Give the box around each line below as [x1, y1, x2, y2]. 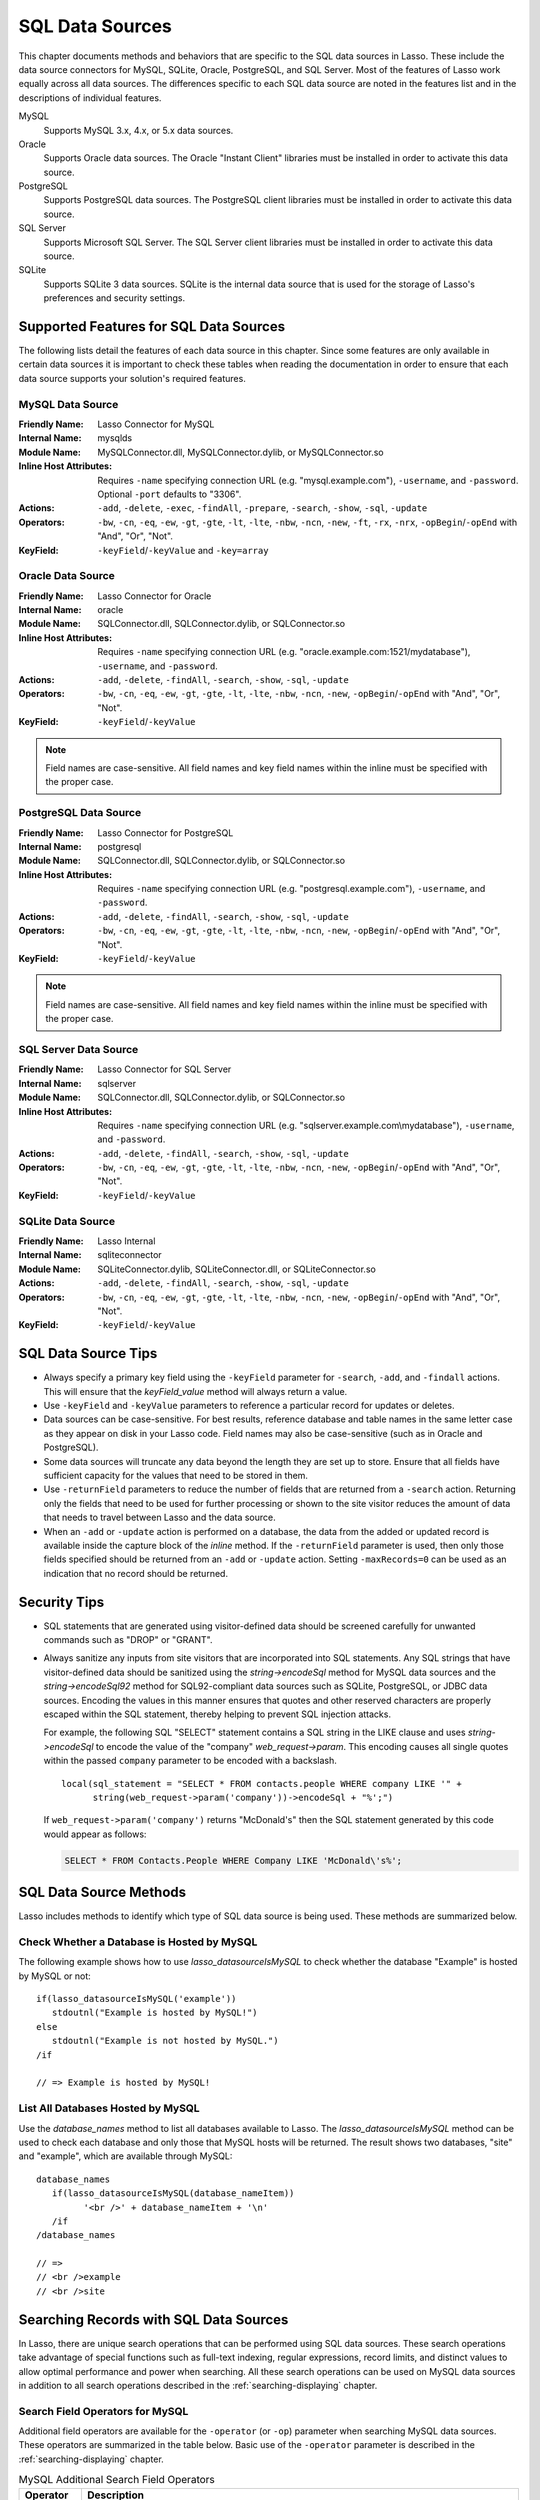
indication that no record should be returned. [43, 1567, 229, 1579]
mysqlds [97, 432, 133, 444]
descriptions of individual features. [18, 91, 162, 104]
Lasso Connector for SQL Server [97, 1063, 232, 1075]
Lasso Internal [97, 1235, 156, 1247]
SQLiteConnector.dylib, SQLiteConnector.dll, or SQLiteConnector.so [97, 1263, 377, 1275]
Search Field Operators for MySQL [18, 2404, 189, 2418]
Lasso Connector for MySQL [97, 418, 215, 430]
